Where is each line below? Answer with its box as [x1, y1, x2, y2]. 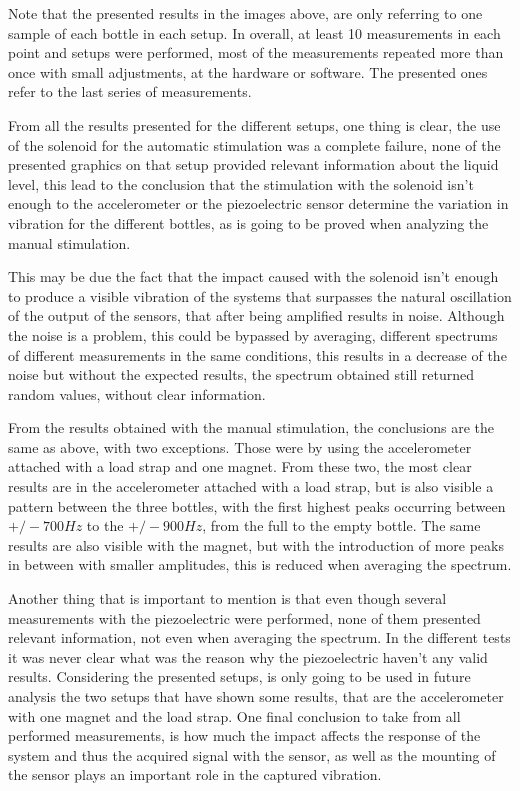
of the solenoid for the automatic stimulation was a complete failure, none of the [8, 134, 501, 155]
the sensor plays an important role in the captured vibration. [8, 764, 382, 785]
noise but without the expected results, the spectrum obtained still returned [8, 364, 475, 385]
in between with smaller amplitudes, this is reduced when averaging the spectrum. [8, 554, 512, 575]
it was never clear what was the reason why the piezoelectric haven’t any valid [8, 646, 488, 667]
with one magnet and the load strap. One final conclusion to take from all [8, 705, 461, 726]
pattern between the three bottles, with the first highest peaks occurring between [8, 495, 506, 516]
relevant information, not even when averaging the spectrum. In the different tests [8, 627, 511, 648]
